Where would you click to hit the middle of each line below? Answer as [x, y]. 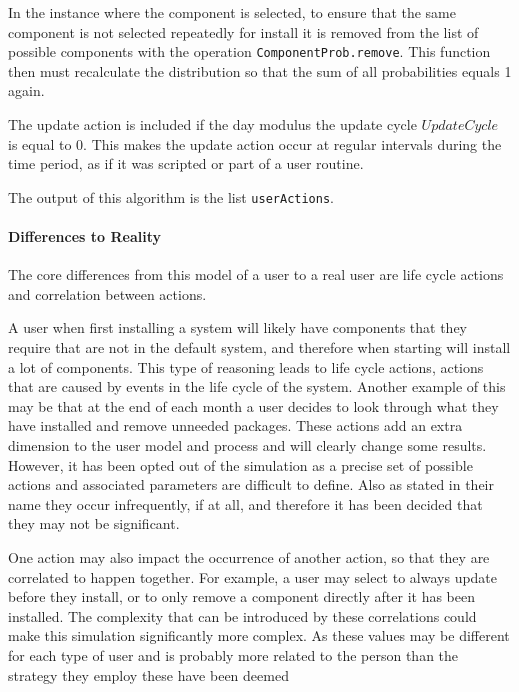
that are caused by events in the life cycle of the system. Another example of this [257, 386]
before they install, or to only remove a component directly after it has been [242, 596]
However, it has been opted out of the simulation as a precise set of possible [240, 464]
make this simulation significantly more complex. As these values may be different [259, 635]
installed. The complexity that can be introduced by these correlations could [242, 615]
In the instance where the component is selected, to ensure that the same [232, 12]
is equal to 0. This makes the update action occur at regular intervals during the [255, 143]
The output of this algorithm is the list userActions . [171, 196]
